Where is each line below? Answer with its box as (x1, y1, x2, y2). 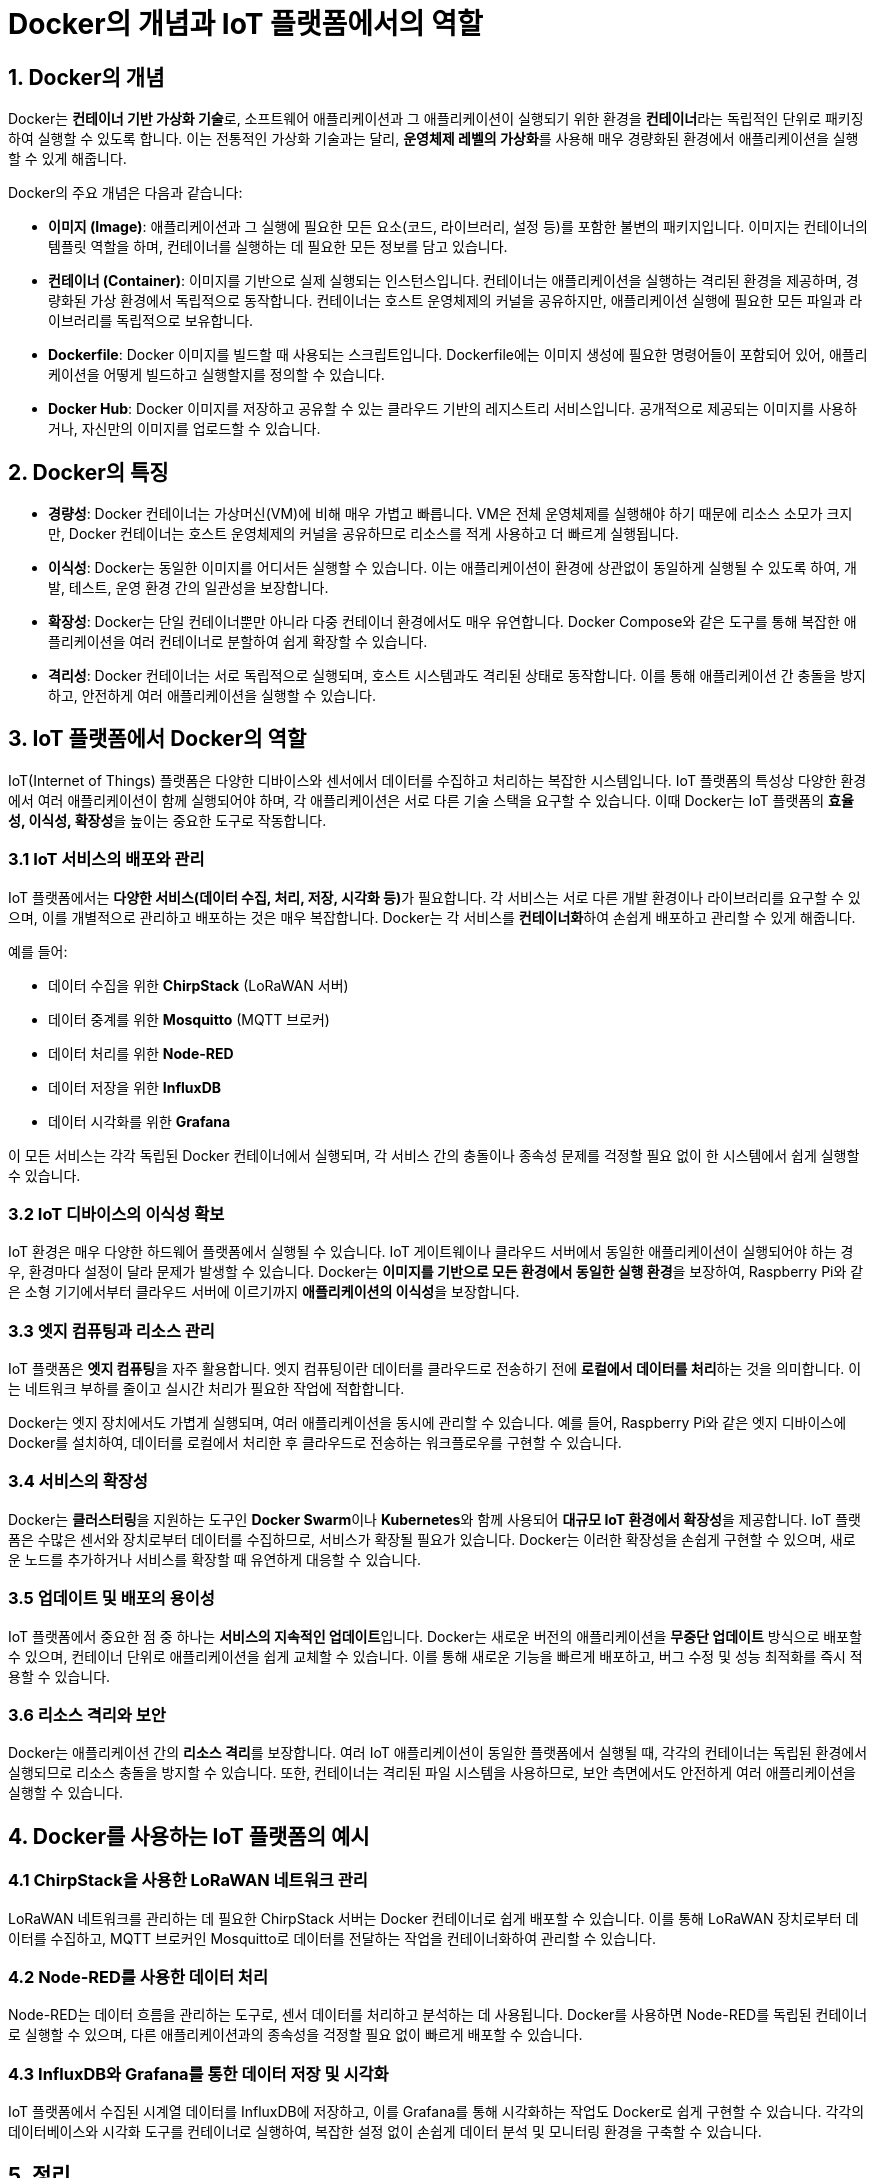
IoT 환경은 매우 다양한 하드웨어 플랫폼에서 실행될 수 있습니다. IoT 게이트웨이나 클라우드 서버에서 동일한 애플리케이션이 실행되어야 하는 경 (8, 1243, 854, 1261)
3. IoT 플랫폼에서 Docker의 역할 (8, 726, 307, 752)
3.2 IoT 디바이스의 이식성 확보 (8, 1203, 225, 1224)
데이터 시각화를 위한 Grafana (48, 1112, 231, 1130)
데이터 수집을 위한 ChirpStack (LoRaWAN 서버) (48, 976, 349, 994)
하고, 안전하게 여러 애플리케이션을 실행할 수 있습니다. (48, 687, 376, 705)
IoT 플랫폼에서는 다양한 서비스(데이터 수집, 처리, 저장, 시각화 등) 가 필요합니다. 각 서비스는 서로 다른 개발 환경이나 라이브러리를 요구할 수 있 (8, 888, 861, 906)
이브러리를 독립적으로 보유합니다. (48, 312, 254, 330)
